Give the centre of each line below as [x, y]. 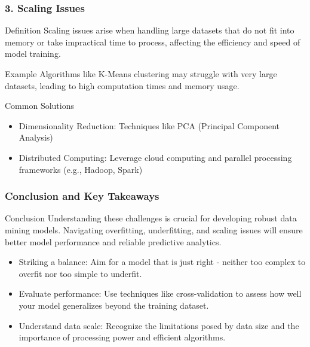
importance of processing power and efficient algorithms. [122, 337]
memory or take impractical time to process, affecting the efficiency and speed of [153, 42]
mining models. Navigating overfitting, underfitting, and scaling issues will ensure [154, 229]
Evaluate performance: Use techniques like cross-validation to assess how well [160, 293]
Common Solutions [39, 106]
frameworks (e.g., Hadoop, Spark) [81, 169]
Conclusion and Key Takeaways [82, 196]
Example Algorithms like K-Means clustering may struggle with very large [141, 74]
